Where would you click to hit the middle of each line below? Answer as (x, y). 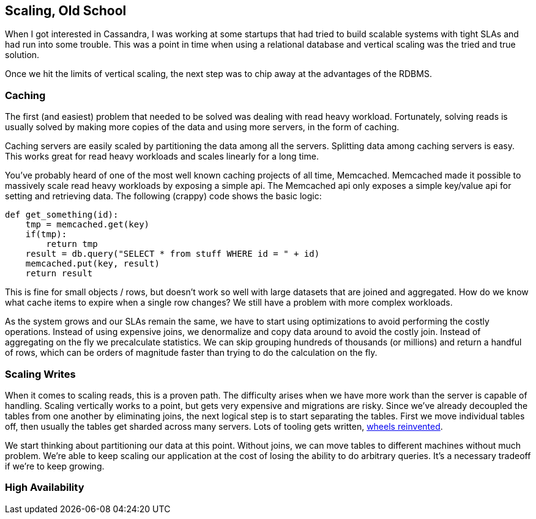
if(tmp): (46, 234)
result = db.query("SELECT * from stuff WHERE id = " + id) (173, 254)
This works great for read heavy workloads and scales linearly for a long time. (162, 156)
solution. (22, 55)
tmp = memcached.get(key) (87, 225)
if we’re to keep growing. (55, 466)
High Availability (45, 488)
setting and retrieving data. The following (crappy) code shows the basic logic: (163, 196)
